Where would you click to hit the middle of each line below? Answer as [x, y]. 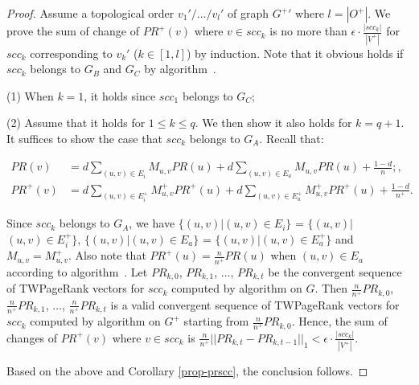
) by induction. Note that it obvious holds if [295, 53]
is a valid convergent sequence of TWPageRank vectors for [255, 304]
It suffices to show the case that [84, 138]
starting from [216, 321]
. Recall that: [292, 138]
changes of [32, 337]
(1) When [30, 95]
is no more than [308, 31]
